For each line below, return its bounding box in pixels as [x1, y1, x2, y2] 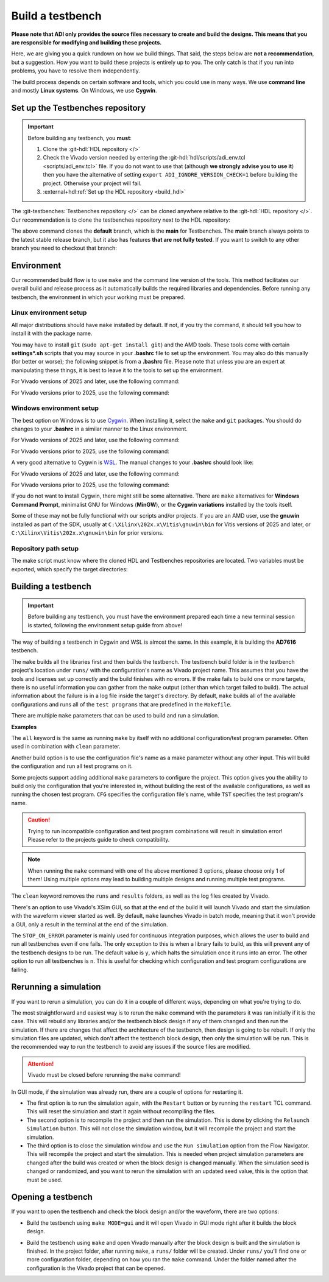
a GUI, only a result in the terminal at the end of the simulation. [11, 920, 168, 928]
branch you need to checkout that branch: [11, 244, 117, 252]
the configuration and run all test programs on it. [11, 763, 133, 770]
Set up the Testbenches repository [11, 102, 146, 113]
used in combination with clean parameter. [11, 743, 121, 750]
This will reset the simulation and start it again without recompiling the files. [26, 1108, 216, 1115]
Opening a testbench [11, 1192, 93, 1202]
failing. [11, 966, 29, 973]
